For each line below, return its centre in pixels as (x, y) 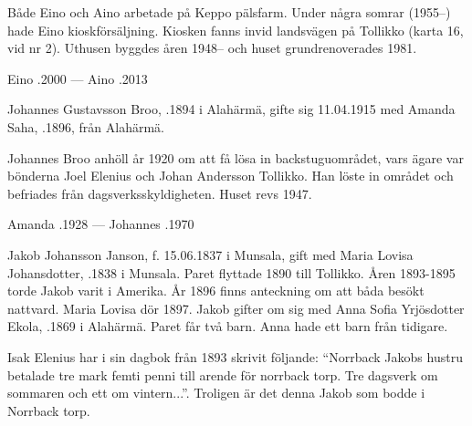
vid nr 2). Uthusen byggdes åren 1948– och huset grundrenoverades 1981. (212, 48)
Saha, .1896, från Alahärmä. (86, 126)
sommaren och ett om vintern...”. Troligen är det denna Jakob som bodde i (216, 393)
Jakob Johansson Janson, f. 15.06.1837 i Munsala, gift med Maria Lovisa (210, 254)
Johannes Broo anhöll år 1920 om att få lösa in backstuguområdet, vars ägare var (236, 157)
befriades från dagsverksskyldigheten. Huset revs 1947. (160, 193)
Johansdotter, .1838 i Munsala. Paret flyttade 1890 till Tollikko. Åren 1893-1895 (231, 272)
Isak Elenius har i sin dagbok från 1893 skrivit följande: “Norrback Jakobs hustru (235, 356)
